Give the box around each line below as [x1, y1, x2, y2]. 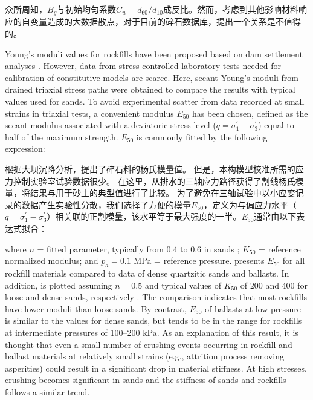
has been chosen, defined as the [192, 107, 308, 119]
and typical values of [144, 278, 221, 291]
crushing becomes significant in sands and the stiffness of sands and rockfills [5, 373, 286, 386]
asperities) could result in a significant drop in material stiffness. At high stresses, [5, 361, 307, 374]
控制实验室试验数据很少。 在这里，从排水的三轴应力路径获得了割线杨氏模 [13, 174, 304, 187]
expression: [5, 142, 45, 155]
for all [282, 254, 305, 267]
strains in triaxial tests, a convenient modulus [5, 107, 174, 119]
